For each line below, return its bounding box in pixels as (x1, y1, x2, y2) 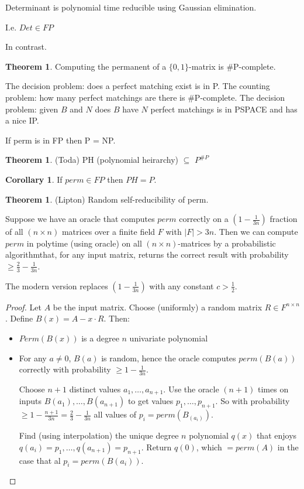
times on (258, 382, 289, 395)
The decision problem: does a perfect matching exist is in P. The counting (5, 80, 270, 92)
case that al (19, 454, 61, 466)
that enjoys (256, 429, 297, 442)
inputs (19, 395, 42, 407)
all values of (94, 408, 136, 420)
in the (277, 440, 299, 453)
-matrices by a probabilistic (178, 237, 276, 249)
